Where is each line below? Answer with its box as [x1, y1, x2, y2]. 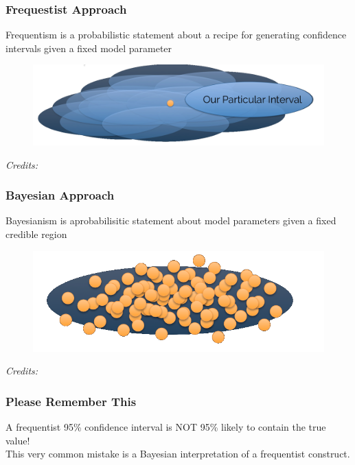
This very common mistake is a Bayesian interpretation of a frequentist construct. [5, 446, 350, 461]
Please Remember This [5, 392, 137, 409]
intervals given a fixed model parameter [5, 40, 172, 55]
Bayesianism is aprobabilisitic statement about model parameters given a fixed [5, 213, 336, 228]
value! [5, 433, 30, 447]
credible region [5, 227, 67, 241]
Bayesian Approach [5, 187, 115, 204]
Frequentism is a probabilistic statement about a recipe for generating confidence [5, 27, 347, 42]
